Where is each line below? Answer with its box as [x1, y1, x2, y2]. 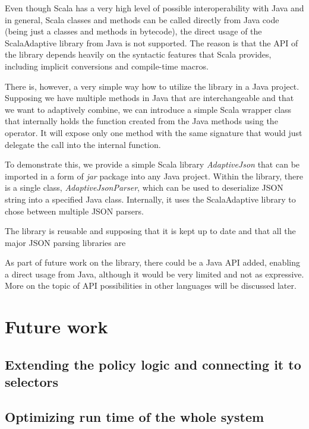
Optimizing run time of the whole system [5, 408, 264, 425]
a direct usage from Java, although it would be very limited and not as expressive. [5, 267, 304, 280]
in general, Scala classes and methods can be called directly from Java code [5, 13, 279, 26]
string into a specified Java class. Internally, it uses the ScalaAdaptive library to [5, 193, 296, 205]
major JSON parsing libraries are [5, 236, 126, 248]
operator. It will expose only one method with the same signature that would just [5, 126, 302, 138]
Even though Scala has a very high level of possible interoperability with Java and [5, 2, 304, 14]
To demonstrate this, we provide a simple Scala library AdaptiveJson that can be [5, 158, 300, 171]
